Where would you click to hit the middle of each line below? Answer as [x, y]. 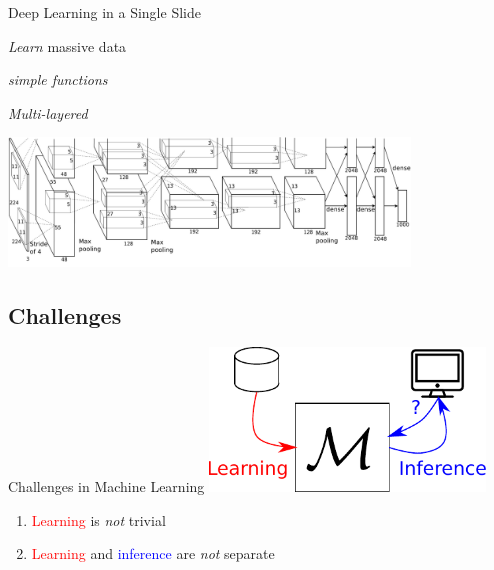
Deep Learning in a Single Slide [104, 12]
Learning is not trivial [98, 519]
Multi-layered [48, 112]
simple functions [58, 79]
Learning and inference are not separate [153, 553]
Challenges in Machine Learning [106, 486]
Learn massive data [67, 45]
